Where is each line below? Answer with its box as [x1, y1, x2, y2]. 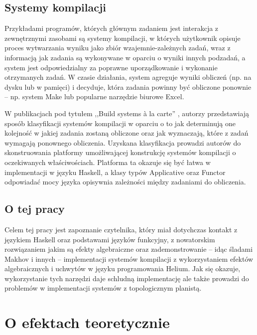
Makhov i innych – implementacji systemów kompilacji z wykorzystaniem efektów [4, 253, 254, 264]
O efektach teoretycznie [4, 312, 170, 333]
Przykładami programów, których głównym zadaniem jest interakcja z [4, 23, 219, 33]
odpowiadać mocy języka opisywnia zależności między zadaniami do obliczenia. [4, 176, 246, 187]
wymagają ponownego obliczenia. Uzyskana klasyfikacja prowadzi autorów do [4, 137, 241, 148]
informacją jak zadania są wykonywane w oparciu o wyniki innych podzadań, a [4, 52, 246, 62]
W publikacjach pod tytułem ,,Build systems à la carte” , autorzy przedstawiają [4, 108, 250, 118]
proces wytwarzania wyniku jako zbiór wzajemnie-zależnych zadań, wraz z [4, 42, 231, 53]
